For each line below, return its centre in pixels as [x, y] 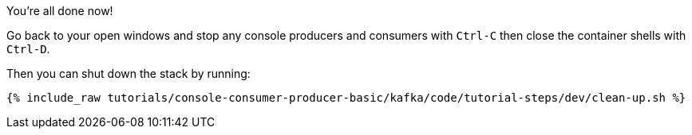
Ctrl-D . [28, 49]
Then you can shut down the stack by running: [129, 73]
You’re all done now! [60, 11]
